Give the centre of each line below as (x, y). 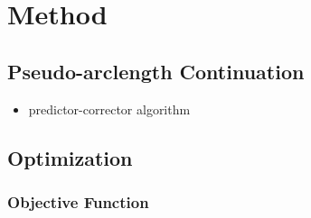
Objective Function (78, 201)
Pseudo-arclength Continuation (156, 71)
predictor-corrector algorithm (109, 109)
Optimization (70, 157)
